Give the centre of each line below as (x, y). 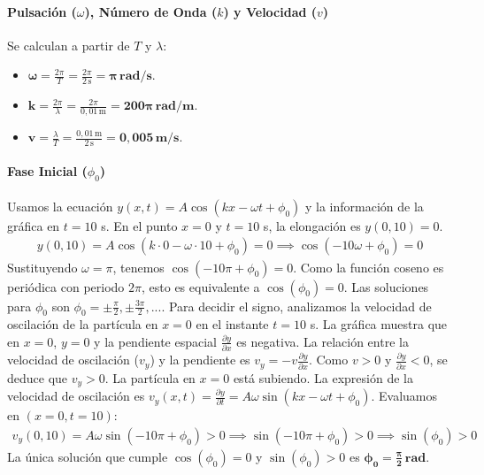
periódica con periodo (66, 286)
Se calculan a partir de (69, 45)
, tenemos (138, 267)
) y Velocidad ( (270, 11)
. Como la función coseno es (369, 267)
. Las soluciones (386, 286)
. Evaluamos (404, 396)
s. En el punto (139, 225)
